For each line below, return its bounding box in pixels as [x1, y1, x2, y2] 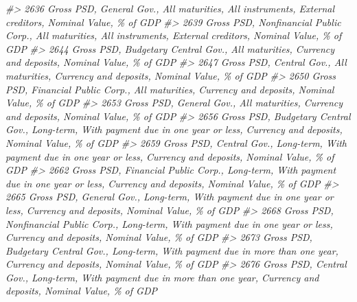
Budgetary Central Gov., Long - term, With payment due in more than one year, [5, 243, 338, 257]
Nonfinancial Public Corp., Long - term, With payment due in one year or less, [5, 216, 333, 231]
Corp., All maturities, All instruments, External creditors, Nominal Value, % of [5, 28, 342, 43]
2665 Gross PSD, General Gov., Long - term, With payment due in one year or [5, 189, 334, 204]
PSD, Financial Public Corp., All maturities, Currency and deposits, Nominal [5, 82, 334, 96]
